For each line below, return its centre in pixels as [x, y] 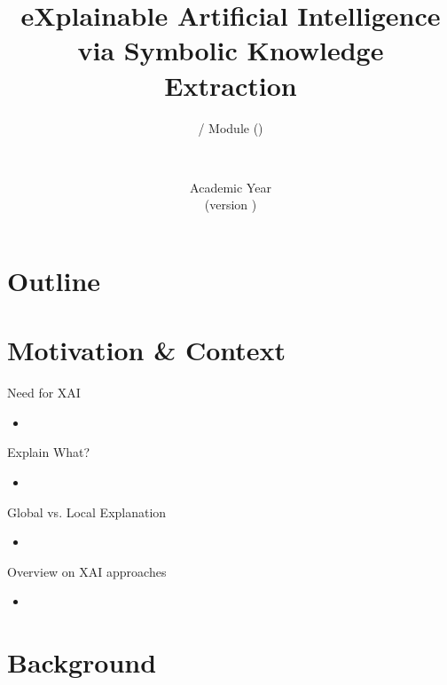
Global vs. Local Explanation [87, 512]
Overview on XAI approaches [87, 571]
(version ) [231, 205]
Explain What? [49, 452]
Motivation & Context [147, 350]
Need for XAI [44, 393]
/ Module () [231, 127]
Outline [54, 280]
